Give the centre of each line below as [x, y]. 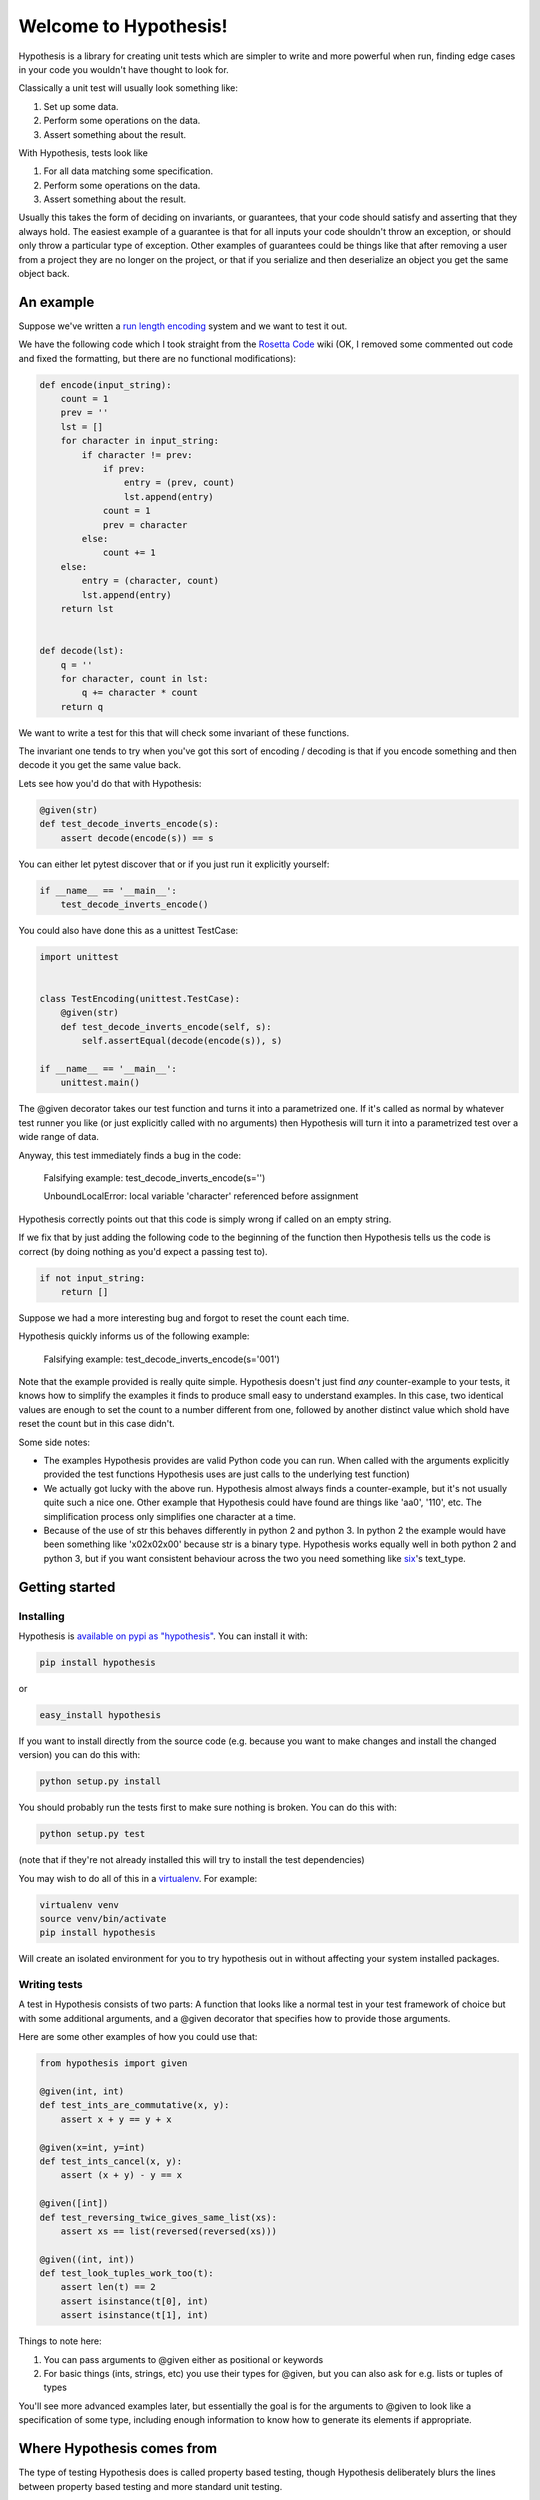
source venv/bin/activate [103, 1918]
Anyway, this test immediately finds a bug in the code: [130, 1155]
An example [56, 301]
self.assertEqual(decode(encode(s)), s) [182, 1041]
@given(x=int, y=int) [92, 2147]
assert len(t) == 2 [108, 2287]
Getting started [67, 1586]
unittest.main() [100, 1083]
